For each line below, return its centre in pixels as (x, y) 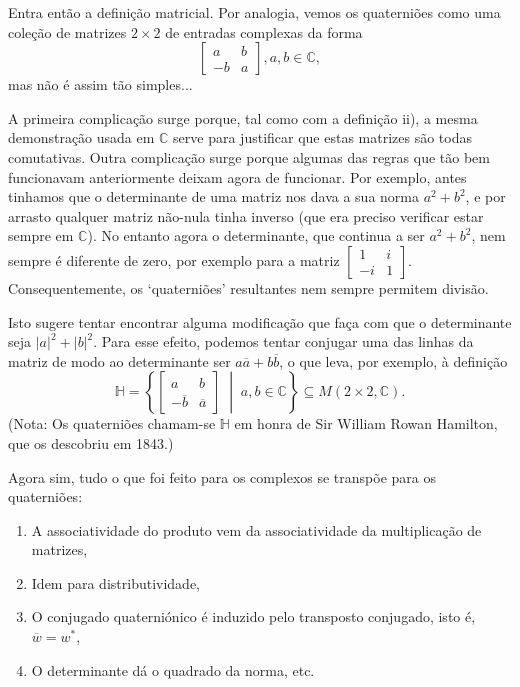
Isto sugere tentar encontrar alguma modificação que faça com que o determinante (260, 321)
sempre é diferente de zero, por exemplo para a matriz (174, 259)
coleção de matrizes (67, 31)
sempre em (41, 235)
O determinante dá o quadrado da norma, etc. (173, 669)
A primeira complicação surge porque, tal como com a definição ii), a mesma (243, 117)
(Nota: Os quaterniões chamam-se (112, 423)
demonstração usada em (81, 137)
